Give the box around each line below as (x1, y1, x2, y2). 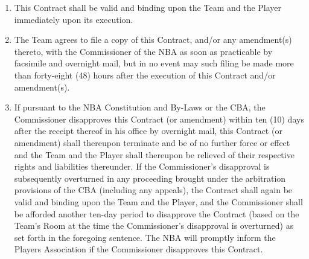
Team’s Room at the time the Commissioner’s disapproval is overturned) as (14, 219, 294, 232)
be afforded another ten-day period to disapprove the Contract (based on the (14, 207, 299, 220)
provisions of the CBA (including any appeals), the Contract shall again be (14, 184, 293, 196)
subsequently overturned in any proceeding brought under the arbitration (14, 171, 286, 184)
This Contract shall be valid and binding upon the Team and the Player (14, 1, 282, 13)
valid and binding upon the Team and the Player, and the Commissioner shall (14, 195, 303, 208)
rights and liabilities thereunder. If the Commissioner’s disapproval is (14, 160, 270, 173)
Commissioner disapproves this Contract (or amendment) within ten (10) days (14, 112, 304, 125)
